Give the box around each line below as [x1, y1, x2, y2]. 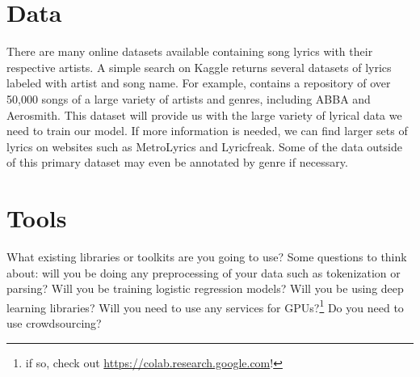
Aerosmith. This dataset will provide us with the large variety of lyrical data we [6, 106, 402, 123]
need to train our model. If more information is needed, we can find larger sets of [6, 122, 408, 139]
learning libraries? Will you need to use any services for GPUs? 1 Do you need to [6, 296, 404, 316]
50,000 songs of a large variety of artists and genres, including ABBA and [6, 90, 371, 107]
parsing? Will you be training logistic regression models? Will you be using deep [6, 280, 404, 297]
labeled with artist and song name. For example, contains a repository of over [6, 74, 391, 91]
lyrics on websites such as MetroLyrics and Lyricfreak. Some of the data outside [6, 138, 402, 155]
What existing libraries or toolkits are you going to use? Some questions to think [6, 248, 407, 265]
